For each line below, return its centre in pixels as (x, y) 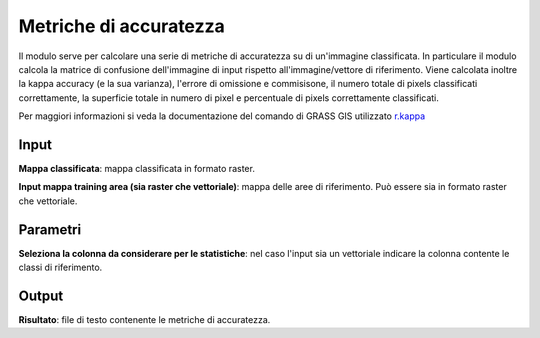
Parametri (50, 229)
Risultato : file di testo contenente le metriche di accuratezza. (144, 319)
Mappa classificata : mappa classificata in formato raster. (136, 169)
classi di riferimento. (60, 267)
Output (41, 295)
